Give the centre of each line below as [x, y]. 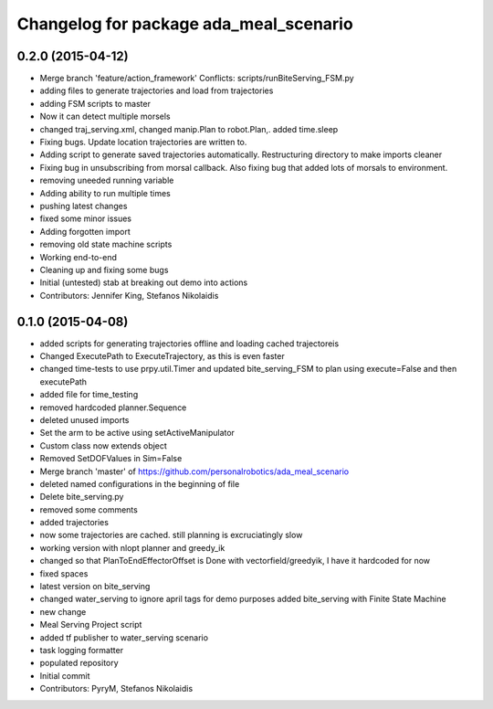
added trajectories [74, 523]
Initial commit [65, 675]
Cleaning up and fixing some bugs [104, 270]
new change [63, 611]
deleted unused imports [84, 419]
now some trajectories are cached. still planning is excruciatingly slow [171, 535]
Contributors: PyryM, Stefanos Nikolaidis [116, 689]
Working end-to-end [79, 257]
